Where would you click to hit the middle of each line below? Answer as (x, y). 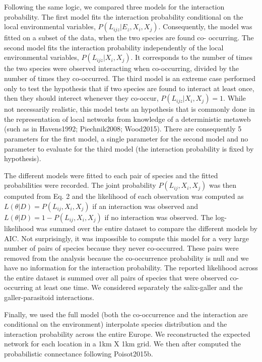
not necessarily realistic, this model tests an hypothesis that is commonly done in (129, 109)
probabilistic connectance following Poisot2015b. (79, 354)
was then (223, 185)
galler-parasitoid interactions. (49, 297)
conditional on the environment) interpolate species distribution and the (116, 324)
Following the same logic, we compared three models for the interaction (114, 7)
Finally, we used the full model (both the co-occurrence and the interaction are (126, 314)
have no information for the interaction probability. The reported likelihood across (131, 268)
